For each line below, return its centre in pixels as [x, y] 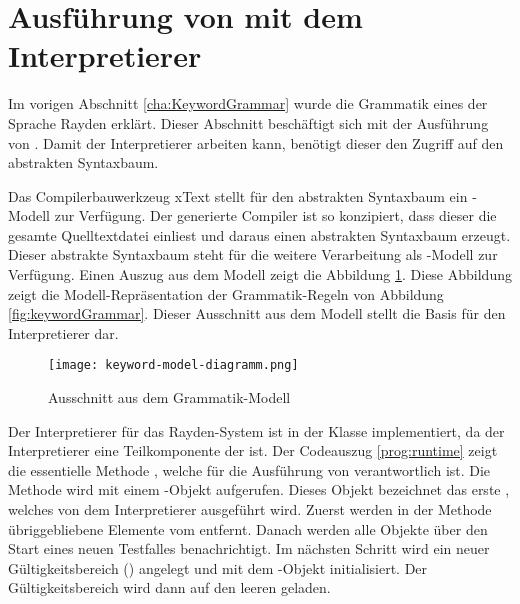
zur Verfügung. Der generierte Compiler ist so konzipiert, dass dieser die [275, 215]
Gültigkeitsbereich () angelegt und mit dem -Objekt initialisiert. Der [218, 567]
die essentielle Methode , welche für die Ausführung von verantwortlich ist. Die [249, 469]
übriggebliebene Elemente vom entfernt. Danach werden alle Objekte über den [248, 528]
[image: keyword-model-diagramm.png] [173, 365]
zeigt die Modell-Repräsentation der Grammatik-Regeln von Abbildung [226, 293]
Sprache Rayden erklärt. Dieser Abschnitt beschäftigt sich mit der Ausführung [248, 122]
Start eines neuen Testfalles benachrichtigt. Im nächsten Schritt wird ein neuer [249, 548]
